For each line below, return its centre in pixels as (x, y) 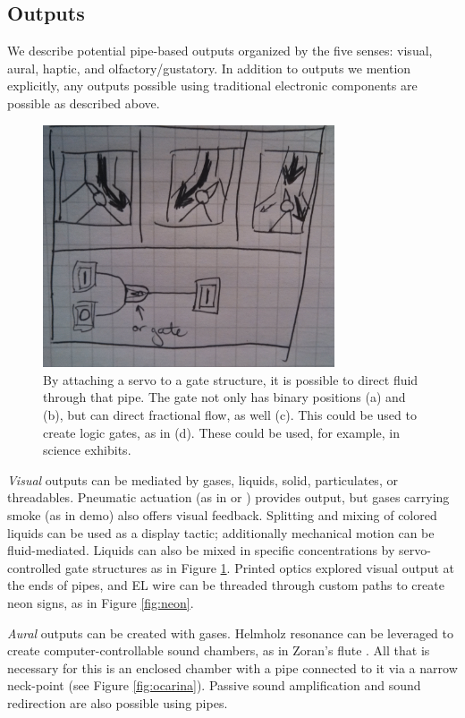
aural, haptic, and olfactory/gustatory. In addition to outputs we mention (209, 68)
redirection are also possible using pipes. (118, 702)
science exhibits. (87, 450)
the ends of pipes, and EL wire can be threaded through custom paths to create (226, 585)
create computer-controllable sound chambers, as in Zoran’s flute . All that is (219, 650)
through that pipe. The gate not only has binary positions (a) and (224, 397)
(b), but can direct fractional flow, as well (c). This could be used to (230, 414)
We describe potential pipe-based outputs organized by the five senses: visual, (220, 51)
